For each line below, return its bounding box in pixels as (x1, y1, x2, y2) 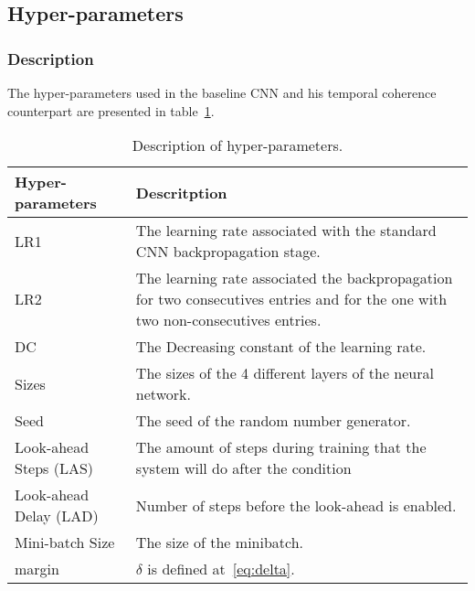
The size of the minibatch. (135, 532, 304, 553)
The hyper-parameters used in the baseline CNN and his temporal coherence (7, 83, 437, 102)
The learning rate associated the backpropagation (135, 267, 453, 289)
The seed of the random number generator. (135, 410, 411, 432)
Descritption (135, 181, 227, 203)
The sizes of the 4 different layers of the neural (135, 362, 434, 384)
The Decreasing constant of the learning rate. (135, 336, 427, 358)
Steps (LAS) (15, 457, 94, 479)
